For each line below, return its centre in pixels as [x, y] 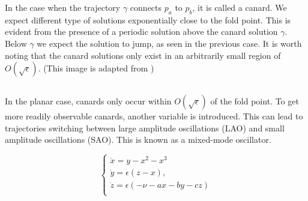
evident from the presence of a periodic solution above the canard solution [141, 31]
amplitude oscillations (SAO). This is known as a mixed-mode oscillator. [138, 139]
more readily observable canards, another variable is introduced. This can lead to [154, 116]
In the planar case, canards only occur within [88, 101]
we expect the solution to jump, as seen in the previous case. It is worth [169, 43]
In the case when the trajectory [63, 7]
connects [146, 7]
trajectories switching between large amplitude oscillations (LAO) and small [145, 127]
